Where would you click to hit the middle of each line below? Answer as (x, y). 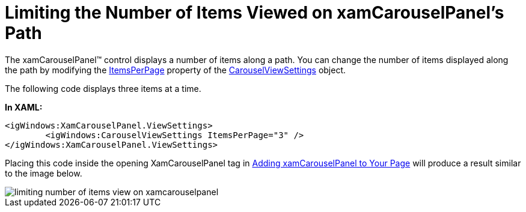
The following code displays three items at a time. (103, 88)
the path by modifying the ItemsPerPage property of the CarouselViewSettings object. (176, 70)
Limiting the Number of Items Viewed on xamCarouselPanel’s (255, 13)
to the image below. (44, 173)
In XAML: (24, 107)
